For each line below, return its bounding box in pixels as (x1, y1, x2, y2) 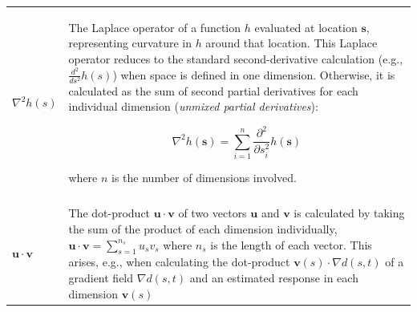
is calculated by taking (294, 205, 405, 221)
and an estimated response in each (189, 269, 358, 286)
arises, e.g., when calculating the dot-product (68, 253, 290, 270)
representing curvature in (68, 34, 192, 51)
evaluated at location (254, 18, 358, 35)
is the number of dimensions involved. (111, 169, 297, 186)
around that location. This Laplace (205, 34, 378, 51)
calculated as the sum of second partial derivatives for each (68, 82, 358, 99)
